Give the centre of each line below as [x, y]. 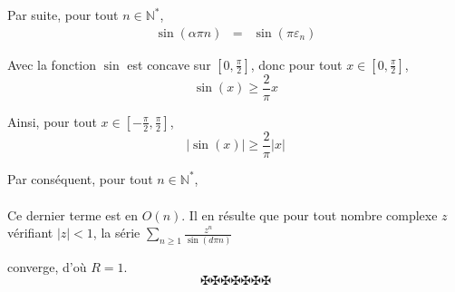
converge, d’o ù [47, 266]
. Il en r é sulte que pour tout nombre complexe [310, 214]
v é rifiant [30, 233]
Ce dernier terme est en [73, 214]
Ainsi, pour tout [52, 121]
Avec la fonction [52, 64]
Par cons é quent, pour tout [80, 178]
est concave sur [169, 64]
